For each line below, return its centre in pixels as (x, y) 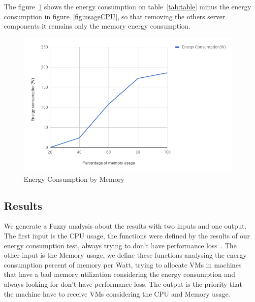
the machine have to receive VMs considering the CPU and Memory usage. (117, 293)
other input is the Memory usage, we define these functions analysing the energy (125, 255)
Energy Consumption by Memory (74, 179)
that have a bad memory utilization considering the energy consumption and (120, 274)
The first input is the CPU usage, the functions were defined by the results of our (127, 235)
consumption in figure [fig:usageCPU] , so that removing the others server (115, 16)
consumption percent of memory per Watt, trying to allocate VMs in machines (123, 264)
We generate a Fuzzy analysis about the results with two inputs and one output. (125, 226)
